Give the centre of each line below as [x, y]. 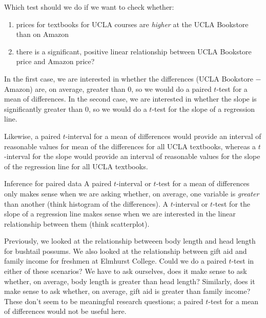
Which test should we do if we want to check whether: [89, 7]
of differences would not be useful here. [65, 311]
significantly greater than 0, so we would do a [76, 108]
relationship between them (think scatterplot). [77, 223]
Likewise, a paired [32, 136]
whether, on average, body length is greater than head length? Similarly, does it [130, 281]
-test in [243, 261]
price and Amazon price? [55, 61]
